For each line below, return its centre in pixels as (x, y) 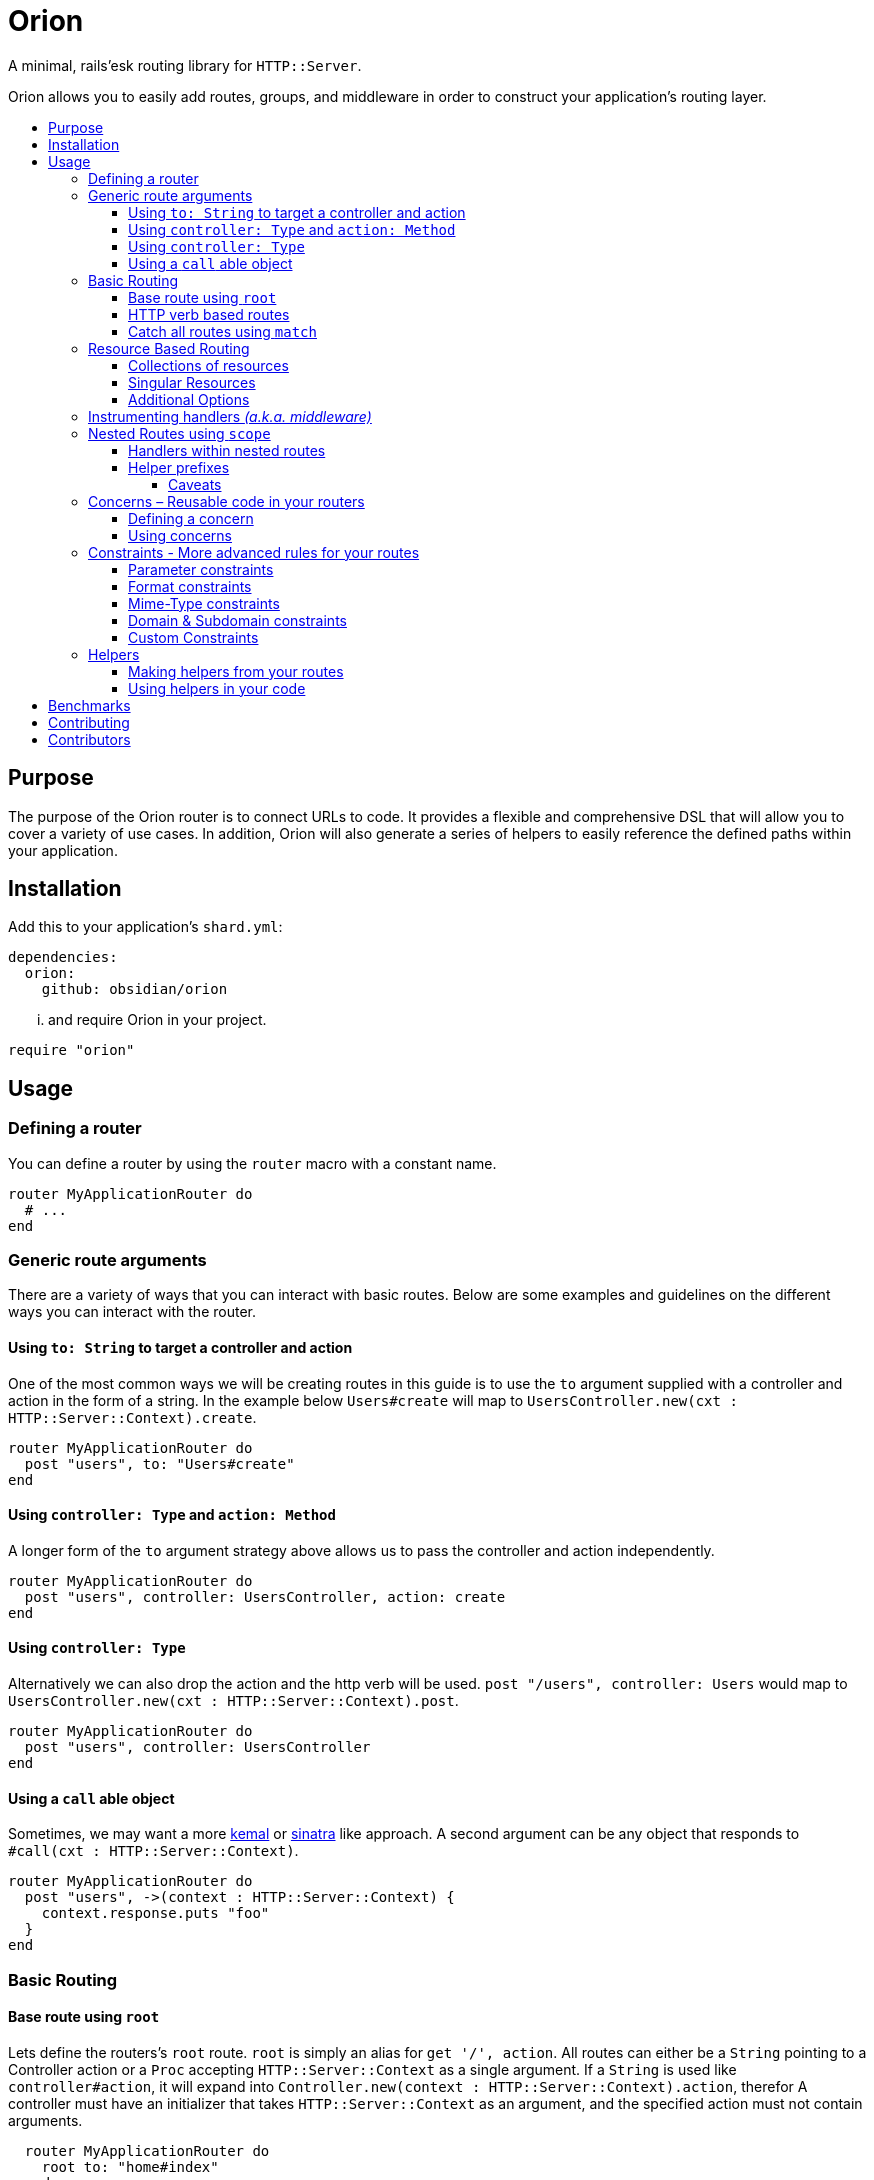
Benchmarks (89, 705)
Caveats (195, 484)
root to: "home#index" (130, 2166)
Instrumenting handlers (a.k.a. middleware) (230, 416)
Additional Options (189, 399)
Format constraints (190, 586)
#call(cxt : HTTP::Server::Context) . (153, 1851)
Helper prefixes (179, 467)
